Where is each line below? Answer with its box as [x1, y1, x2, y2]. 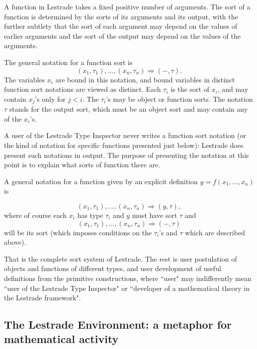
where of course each [4, 209, 67, 220]
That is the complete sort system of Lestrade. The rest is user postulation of [4, 253, 237, 264]
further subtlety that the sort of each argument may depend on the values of [4, 21, 237, 31]
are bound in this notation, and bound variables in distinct [55, 74, 235, 84]
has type [77, 209, 103, 220]
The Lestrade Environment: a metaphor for [4, 317, 232, 332]
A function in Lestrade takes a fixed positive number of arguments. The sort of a [4, 1, 251, 11]
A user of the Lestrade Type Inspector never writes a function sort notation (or [4, 130, 246, 140]
